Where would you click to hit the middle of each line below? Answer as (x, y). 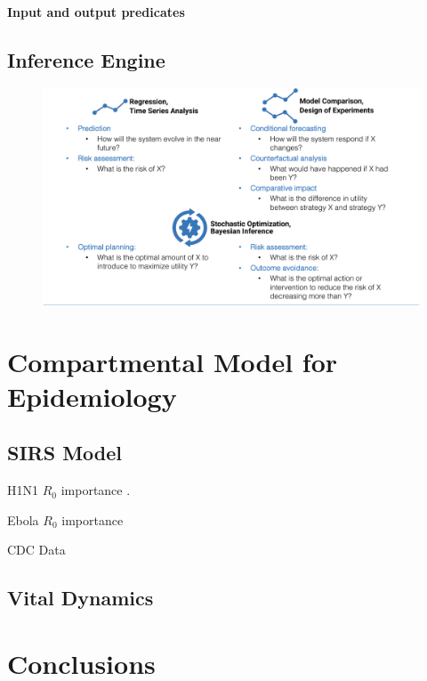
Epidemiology (92, 396)
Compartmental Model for (173, 361)
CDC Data (36, 550)
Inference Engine (86, 59)
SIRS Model (65, 453)
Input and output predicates (96, 11)
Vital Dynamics (81, 598)
